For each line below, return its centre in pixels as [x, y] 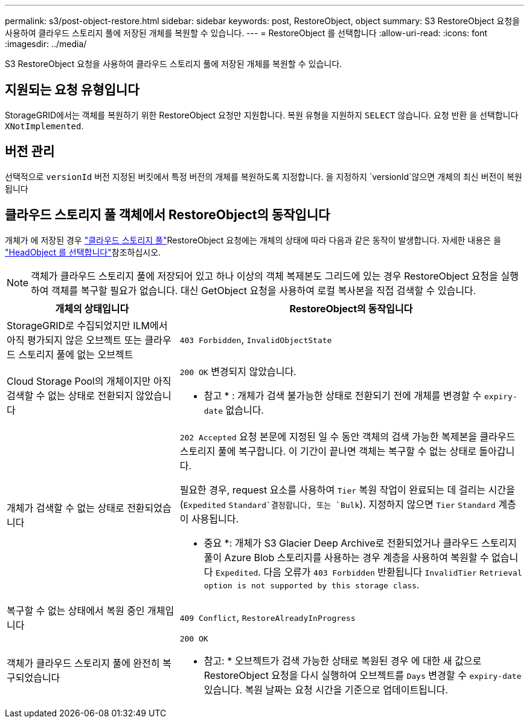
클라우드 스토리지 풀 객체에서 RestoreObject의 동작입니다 [168, 215]
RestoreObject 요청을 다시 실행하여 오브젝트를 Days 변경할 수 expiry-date [363, 675]
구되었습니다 [34, 678]
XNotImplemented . [44, 126]
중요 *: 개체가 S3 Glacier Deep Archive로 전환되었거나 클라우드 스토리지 [360, 543]
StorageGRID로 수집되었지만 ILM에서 [87, 325]
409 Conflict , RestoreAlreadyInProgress [268, 617]
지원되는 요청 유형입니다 [72, 90]
